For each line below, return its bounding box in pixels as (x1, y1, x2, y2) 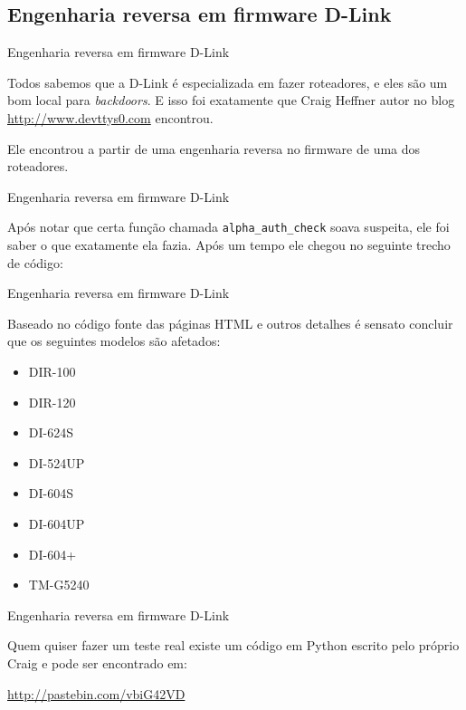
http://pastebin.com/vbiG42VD (7, 684, 185, 703)
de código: (7, 253, 63, 272)
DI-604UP (28, 513, 85, 532)
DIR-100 (28, 361, 76, 380)
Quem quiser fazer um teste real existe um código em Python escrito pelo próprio (7, 636, 460, 655)
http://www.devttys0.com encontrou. (7, 108, 214, 127)
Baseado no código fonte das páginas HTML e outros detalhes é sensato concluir (7, 313, 453, 332)
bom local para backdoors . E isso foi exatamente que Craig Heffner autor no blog (7, 91, 455, 110)
